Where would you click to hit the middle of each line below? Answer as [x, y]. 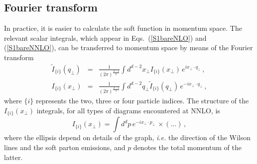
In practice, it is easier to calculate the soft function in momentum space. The [123, 28]
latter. [13, 157]
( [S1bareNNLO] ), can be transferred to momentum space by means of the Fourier [128, 47]
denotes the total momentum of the [187, 147]
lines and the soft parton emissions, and [65, 147]
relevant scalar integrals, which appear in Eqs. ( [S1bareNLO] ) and [105, 38]
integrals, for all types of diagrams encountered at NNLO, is [128, 110]
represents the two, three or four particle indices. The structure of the [142, 101]
